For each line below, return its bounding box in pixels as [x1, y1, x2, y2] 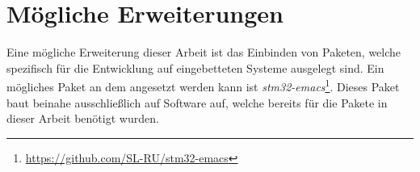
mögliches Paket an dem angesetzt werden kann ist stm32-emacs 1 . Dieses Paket [6, 76, 400, 94]
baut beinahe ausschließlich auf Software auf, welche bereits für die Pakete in [6, 94, 388, 111]
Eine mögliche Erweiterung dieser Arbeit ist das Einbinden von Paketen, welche [6, 44, 401, 61]
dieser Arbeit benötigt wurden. [6, 110, 159, 127]
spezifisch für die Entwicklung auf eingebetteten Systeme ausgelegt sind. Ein [6, 59, 384, 76]
